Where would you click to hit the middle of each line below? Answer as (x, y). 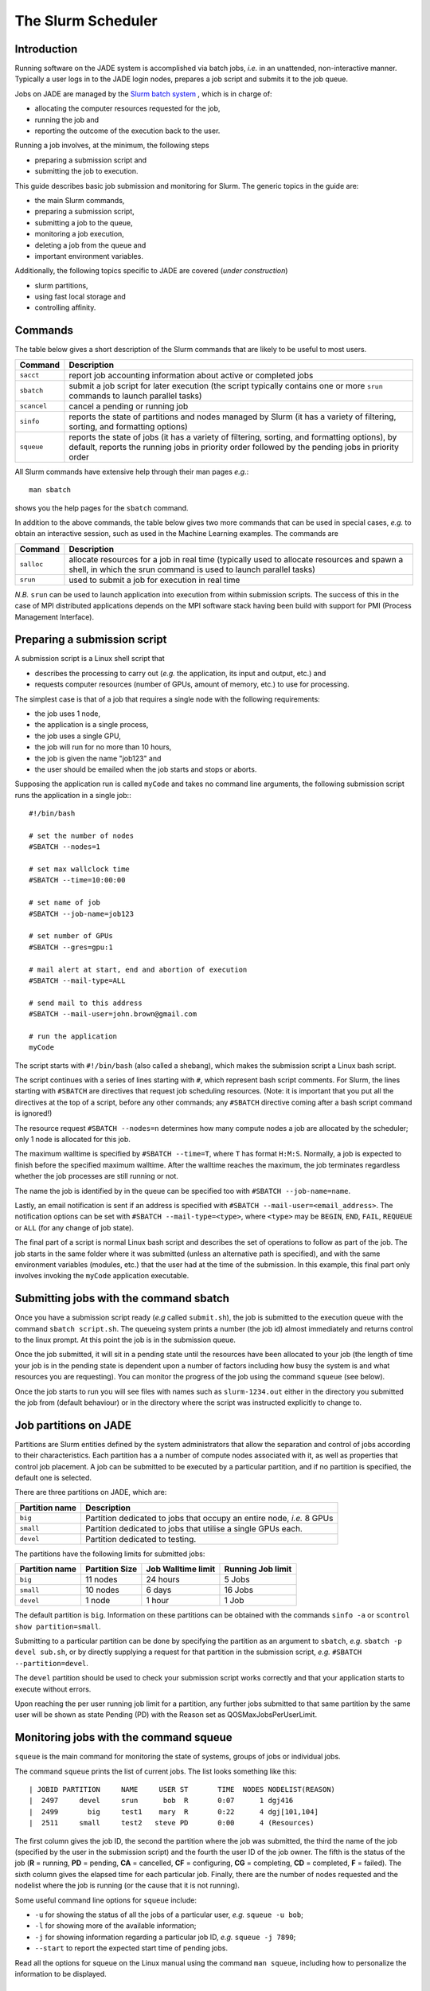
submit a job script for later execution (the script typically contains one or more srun (226, 385)
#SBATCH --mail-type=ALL (77, 980)
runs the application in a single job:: (73, 795)
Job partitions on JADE (73, 1425)
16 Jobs (239, 1590)
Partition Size (111, 1569)
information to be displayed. (61, 1973)
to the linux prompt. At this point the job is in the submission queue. (125, 1340)
